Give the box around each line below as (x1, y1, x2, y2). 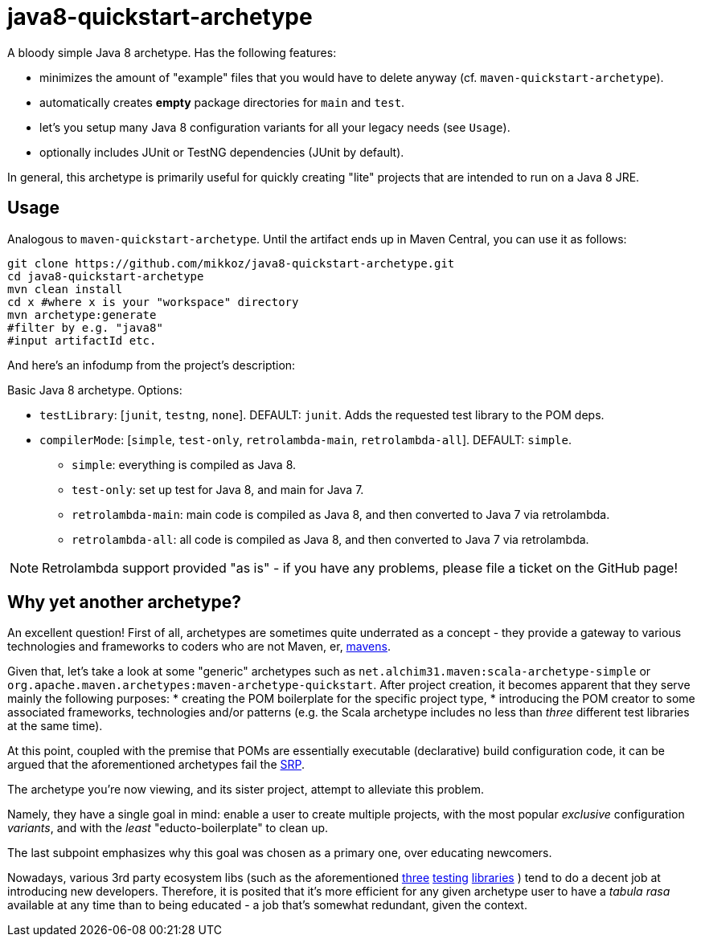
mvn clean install (7, 282, 123, 296)
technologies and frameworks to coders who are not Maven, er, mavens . (7, 639, 391, 654)
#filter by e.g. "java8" (7, 320, 163, 334)
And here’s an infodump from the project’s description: (7, 357, 296, 372)
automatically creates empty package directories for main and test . (39, 95, 405, 109)
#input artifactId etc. (7, 333, 157, 347)
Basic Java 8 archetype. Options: (7, 382, 182, 397)
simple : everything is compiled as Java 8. (72, 457, 297, 471)
